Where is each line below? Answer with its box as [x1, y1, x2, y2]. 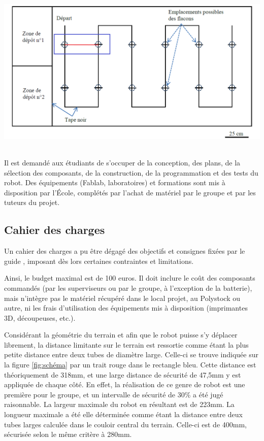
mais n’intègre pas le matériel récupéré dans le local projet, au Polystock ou [4, 292, 241, 303]
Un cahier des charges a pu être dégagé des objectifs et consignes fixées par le [4, 246, 245, 256]
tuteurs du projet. [4, 197, 60, 208]
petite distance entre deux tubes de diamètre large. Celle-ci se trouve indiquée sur [4, 349, 258, 360]
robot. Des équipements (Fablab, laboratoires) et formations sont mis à [4, 177, 225, 188]
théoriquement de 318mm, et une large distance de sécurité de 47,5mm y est [4, 369, 241, 380]
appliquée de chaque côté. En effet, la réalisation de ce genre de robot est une [4, 379, 245, 390]
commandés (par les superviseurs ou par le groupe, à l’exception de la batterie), [4, 282, 252, 293]
